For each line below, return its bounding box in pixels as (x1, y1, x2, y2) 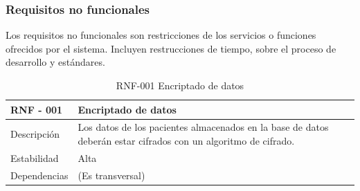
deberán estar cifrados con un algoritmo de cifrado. (78, 134, 295, 148)
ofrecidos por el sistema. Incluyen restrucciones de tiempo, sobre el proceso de (6, 41, 336, 55)
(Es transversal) (78, 167, 145, 182)
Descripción (10, 127, 60, 141)
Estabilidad (10, 150, 59, 165)
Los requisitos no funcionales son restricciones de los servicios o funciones (6, 28, 316, 42)
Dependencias (10, 167, 69, 182)
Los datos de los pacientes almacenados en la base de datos (78, 120, 329, 134)
